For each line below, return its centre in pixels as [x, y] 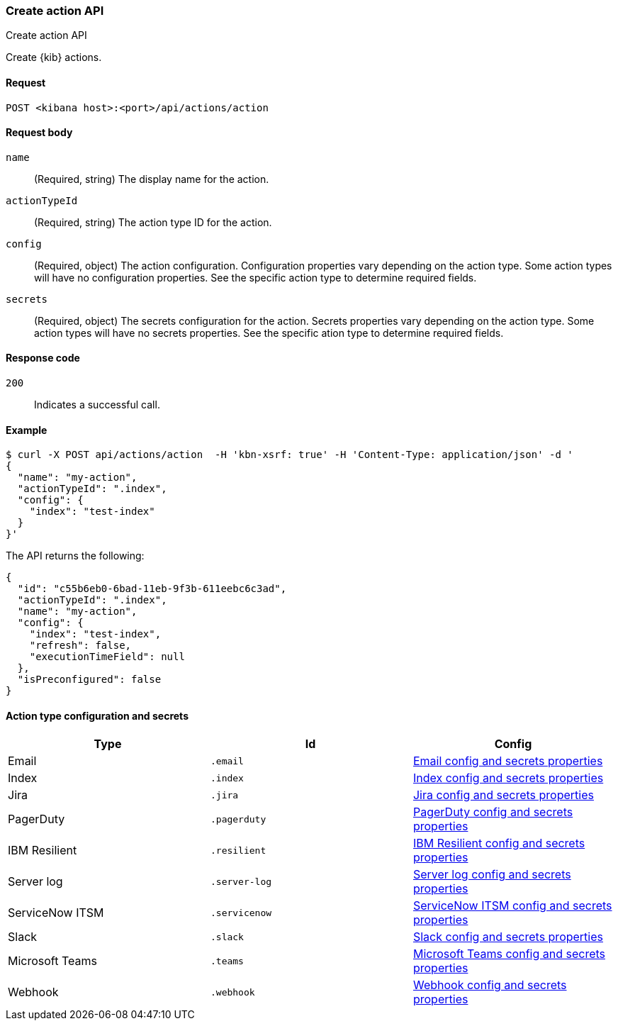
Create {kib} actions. [54, 57]
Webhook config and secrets [490, 985]
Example [27, 430]
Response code [43, 358]
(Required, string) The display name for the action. [152, 179]
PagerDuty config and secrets [493, 812]
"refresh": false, [80, 646]
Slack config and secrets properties [508, 937]
